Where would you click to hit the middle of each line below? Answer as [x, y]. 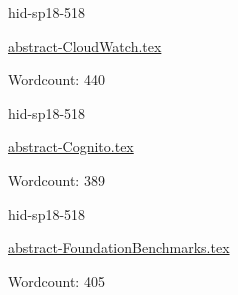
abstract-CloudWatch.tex [85, 45]
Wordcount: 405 [56, 280]
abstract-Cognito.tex [71, 146]
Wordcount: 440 [56, 79]
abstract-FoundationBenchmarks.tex [119, 247]
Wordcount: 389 [56, 179]
